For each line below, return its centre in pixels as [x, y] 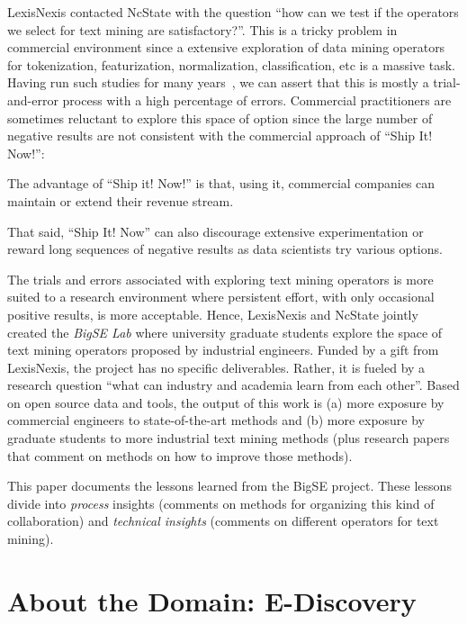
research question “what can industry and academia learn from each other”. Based [233, 385]
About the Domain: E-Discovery [212, 600]
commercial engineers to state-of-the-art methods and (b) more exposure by [216, 420]
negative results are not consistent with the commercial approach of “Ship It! [220, 136]
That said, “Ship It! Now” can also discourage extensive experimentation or [216, 231]
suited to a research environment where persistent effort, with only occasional [221, 297]
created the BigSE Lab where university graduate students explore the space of [225, 332]
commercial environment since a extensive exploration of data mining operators [226, 47]
